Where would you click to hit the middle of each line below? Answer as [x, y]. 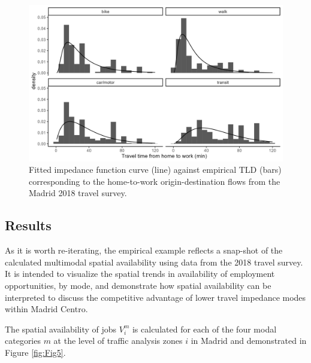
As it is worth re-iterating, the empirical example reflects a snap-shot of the [144, 250]
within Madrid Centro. [46, 309]
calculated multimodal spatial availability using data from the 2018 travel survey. [154, 262]
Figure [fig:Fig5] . [35, 353]
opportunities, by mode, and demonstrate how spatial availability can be [138, 286]
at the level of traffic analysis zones [118, 341]
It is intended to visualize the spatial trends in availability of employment [140, 274]
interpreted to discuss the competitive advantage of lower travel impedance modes [155, 297]
